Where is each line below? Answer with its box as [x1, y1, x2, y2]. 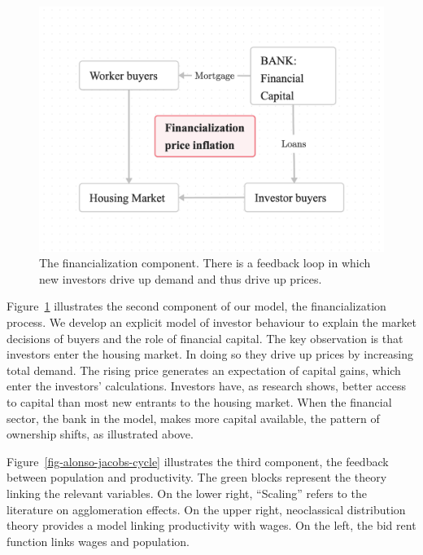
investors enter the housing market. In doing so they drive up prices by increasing [7, 346, 414, 363]
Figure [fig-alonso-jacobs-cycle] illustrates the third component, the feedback [7, 452, 389, 469]
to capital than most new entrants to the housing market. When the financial [7, 393, 392, 410]
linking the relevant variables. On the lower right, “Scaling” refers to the [7, 484, 367, 501]
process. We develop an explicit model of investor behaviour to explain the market [7, 313, 416, 330]
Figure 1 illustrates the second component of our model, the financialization [7, 297, 386, 315]
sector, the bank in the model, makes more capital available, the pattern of [7, 409, 380, 426]
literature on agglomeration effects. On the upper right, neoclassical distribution [7, 500, 406, 518]
